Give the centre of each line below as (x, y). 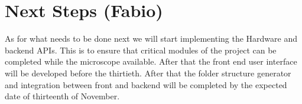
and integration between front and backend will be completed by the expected (146, 84)
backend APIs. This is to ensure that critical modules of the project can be (141, 50)
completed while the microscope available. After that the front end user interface (151, 61)
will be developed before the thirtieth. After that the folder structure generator (148, 73)
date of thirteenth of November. (62, 96)
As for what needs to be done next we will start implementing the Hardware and (151, 38)
